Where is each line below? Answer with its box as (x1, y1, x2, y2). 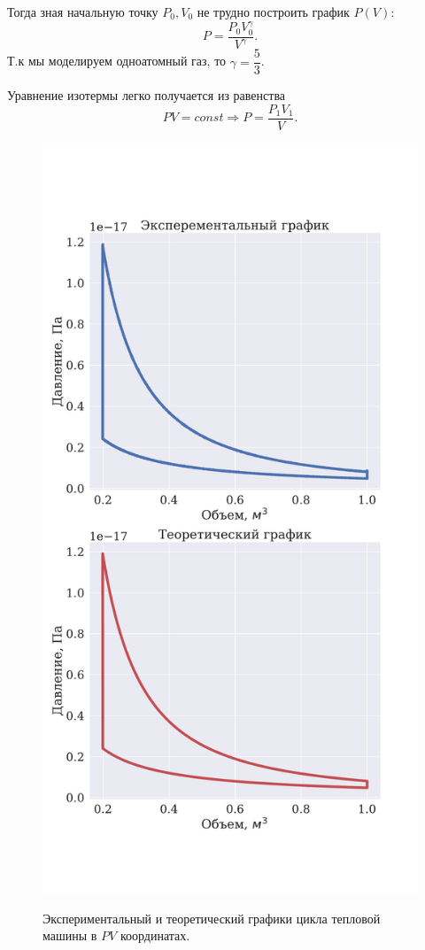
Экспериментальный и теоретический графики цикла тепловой (42, 908, 381, 927)
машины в (42, 926, 97, 945)
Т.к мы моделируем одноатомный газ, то (7, 51, 227, 70)
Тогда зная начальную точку (7, 3, 158, 20)
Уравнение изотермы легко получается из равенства (7, 86, 286, 104)
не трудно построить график (197, 3, 350, 20)
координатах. (120, 926, 190, 945)
